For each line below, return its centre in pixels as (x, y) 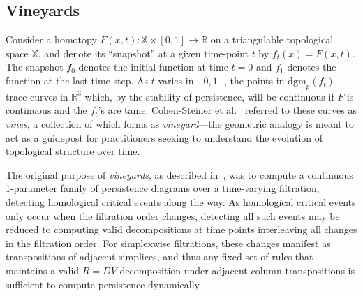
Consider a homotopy (51, 39)
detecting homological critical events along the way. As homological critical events (181, 201)
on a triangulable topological (272, 39)
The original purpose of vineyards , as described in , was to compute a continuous (179, 174)
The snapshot (35, 67)
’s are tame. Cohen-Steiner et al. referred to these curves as (227, 110)
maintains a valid (43, 270)
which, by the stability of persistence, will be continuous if (209, 96)
